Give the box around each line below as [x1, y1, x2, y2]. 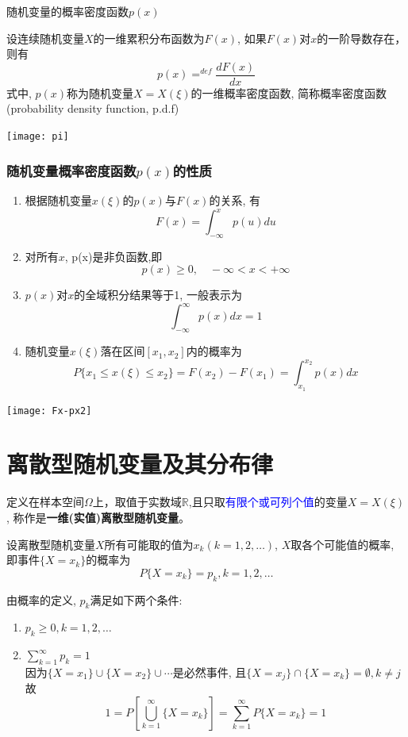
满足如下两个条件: [90, 591, 183, 608]
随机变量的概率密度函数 [6, 3, 129, 19]
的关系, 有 [209, 191, 261, 208]
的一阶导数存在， [317, 29, 406, 46]
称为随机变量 [67, 84, 134, 101]
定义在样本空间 [6, 493, 84, 510]
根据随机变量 [25, 191, 92, 208]
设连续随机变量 [6, 29, 84, 46]
